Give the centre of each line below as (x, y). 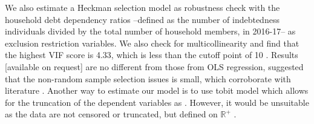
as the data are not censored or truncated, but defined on (111, 114)
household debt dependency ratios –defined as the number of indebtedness (142, 19)
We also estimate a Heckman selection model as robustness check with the (142, 7)
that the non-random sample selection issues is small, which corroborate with (148, 78)
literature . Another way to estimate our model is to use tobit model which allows (157, 90)
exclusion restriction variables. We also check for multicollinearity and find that (152, 43)
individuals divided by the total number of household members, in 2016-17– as (150, 31)
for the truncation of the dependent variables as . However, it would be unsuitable (157, 102)
